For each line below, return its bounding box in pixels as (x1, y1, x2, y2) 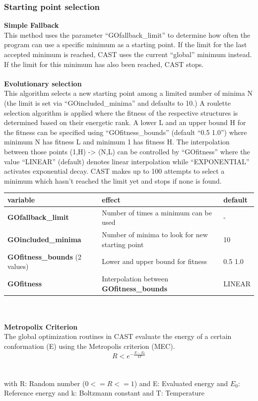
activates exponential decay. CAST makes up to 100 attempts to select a (4, 166, 225, 176)
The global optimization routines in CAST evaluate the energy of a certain (4, 331, 232, 341)
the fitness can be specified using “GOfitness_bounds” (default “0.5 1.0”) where (4, 127, 247, 137)
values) (7, 261, 29, 271)
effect (102, 194, 121, 204)
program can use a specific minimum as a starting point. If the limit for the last (4, 39, 247, 50)
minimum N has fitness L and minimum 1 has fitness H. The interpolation (4, 136, 230, 147)
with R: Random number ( (4, 378, 85, 388)
